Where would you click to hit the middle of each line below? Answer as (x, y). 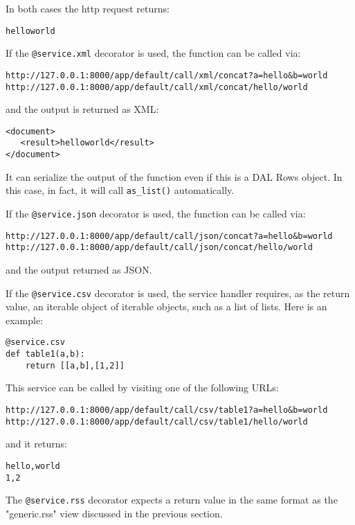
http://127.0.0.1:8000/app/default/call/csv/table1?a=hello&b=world (167, 410)
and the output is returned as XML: (82, 109)
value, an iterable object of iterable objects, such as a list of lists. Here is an (166, 306)
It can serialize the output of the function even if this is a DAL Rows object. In (174, 176)
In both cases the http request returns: (88, 8)
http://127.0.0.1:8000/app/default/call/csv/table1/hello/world (157, 421)
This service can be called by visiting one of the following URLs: (142, 388)
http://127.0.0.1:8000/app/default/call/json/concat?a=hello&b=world (169, 236)
